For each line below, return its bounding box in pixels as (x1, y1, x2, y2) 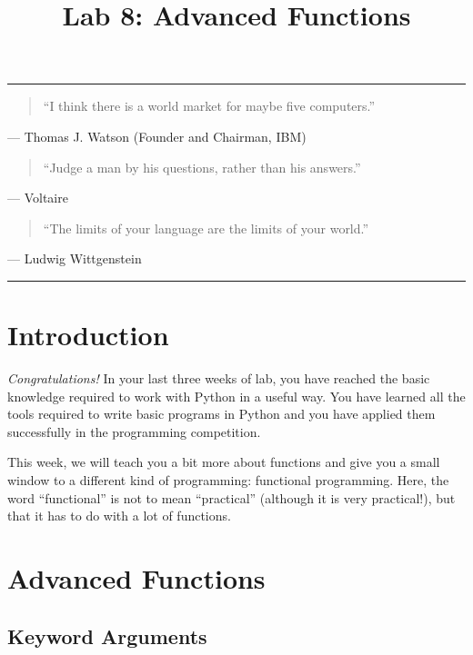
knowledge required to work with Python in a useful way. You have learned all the (7, 386, 466, 405)
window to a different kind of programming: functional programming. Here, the (7, 471, 449, 490)
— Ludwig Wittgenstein (7, 249, 142, 268)
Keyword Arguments (7, 621, 207, 650)
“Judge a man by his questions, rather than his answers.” (43, 157, 361, 176)
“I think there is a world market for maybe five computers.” (43, 96, 376, 115)
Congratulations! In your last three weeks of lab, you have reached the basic (7, 369, 430, 388)
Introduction (7, 316, 169, 353)
